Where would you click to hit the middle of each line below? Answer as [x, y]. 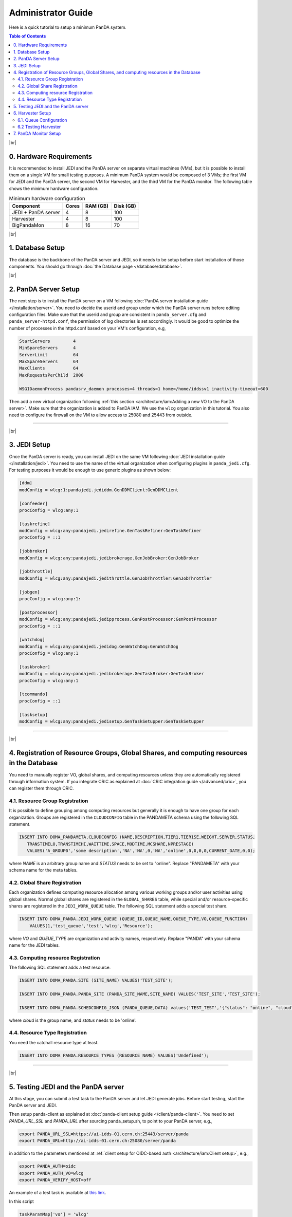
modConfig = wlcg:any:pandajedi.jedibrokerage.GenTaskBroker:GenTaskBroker [112, 674]
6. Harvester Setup [32, 113]
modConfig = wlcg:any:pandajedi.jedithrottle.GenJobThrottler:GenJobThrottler [115, 578]
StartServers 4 [48, 341]
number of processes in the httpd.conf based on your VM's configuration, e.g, [87, 328]
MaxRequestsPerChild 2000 [51, 375]
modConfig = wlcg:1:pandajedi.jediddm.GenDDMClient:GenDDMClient [99, 490]
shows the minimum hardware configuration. [54, 188]
